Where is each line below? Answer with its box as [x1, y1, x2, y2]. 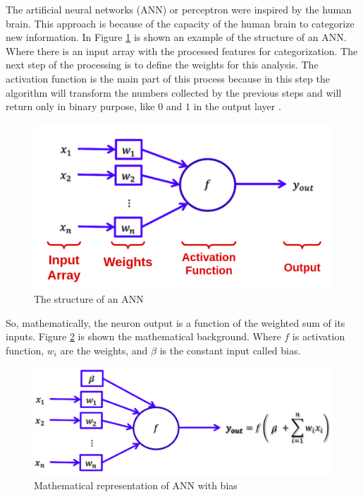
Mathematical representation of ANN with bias [34, 477, 238, 492]
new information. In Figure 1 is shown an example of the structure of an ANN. [6, 30, 347, 44]
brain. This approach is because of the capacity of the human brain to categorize [6, 16, 355, 30]
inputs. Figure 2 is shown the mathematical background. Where [6, 329, 281, 344]
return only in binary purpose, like [6, 99, 155, 114]
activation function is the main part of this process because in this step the [6, 71, 330, 85]
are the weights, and [60, 342, 148, 357]
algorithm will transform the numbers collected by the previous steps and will [6, 85, 342, 100]
